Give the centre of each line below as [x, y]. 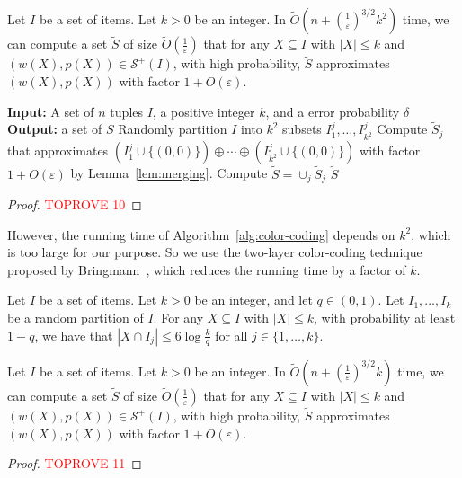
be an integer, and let [253, 300]
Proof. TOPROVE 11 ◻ [75, 463]
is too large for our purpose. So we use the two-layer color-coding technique [215, 252]
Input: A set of [51, 111]
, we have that [74, 335]
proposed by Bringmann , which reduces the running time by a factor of [207, 269]
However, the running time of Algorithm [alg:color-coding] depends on [201, 234]
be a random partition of [76, 318]
